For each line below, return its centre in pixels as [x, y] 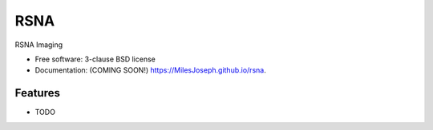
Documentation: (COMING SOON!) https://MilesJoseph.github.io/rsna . [150, 70]
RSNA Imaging [39, 45]
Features [37, 93]
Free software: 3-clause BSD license [95, 59]
